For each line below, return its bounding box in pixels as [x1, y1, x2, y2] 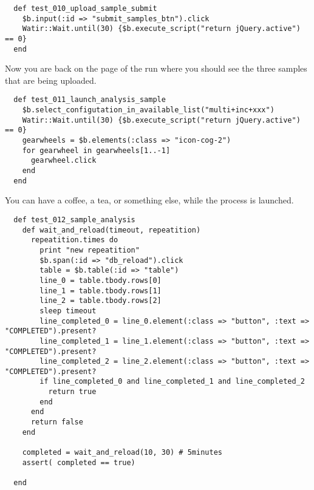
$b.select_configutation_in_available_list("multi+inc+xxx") [22, 106, 275, 115]
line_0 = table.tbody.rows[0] [39, 276, 162, 285]
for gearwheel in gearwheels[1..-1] [22, 146, 171, 155]
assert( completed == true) [22, 458, 135, 467]
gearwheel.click [30, 156, 97, 165]
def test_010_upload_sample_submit [13, 4, 157, 13]
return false [30, 418, 83, 427]
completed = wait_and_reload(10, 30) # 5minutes [22, 448, 222, 457]
